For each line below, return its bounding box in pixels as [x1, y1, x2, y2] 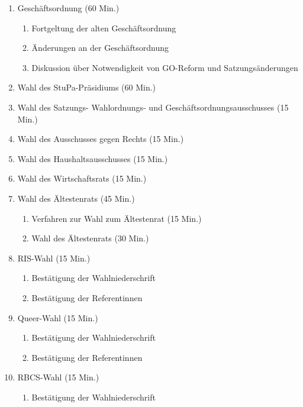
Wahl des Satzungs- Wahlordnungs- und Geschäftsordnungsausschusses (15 [17, 101, 289, 113]
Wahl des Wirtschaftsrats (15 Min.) [17, 172, 147, 185]
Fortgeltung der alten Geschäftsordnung [31, 21, 176, 34]
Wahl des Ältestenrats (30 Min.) [31, 232, 149, 244]
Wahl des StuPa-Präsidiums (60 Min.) [17, 81, 156, 93]
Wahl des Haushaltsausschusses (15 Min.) [17, 152, 168, 164]
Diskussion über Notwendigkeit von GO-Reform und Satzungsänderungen [31, 61, 298, 73]
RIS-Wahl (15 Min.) [17, 251, 91, 264]
